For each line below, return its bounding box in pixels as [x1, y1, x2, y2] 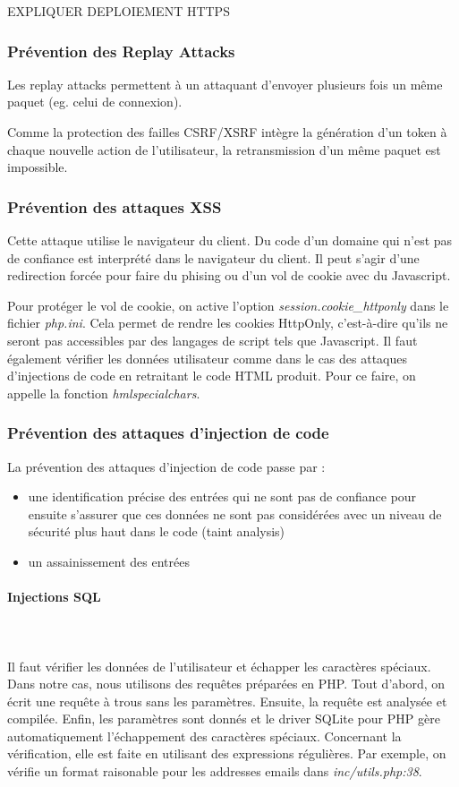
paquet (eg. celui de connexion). [7, 92, 183, 111]
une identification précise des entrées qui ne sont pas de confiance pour [28, 487, 417, 506]
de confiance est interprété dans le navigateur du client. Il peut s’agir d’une [7, 248, 420, 267]
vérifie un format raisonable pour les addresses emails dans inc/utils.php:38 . [7, 762, 422, 781]
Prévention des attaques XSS [7, 195, 222, 218]
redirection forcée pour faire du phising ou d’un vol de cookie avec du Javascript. [7, 266, 451, 285]
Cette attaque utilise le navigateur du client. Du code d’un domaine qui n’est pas [7, 231, 453, 249]
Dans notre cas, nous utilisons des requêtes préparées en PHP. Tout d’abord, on [7, 674, 446, 693]
